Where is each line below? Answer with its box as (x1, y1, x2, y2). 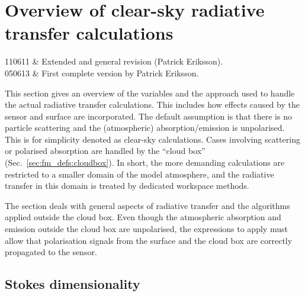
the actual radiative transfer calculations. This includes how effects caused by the (5, 98, 300, 111)
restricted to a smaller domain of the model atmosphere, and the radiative (5, 168, 274, 180)
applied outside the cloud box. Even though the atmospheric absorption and (5, 211, 281, 223)
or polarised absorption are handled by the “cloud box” (5, 144, 206, 157)
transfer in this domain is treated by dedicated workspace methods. (5, 179, 249, 192)
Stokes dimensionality (5, 275, 140, 293)
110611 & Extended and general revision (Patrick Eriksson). (5, 55, 223, 67)
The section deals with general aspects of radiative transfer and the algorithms (5, 199, 290, 211)
